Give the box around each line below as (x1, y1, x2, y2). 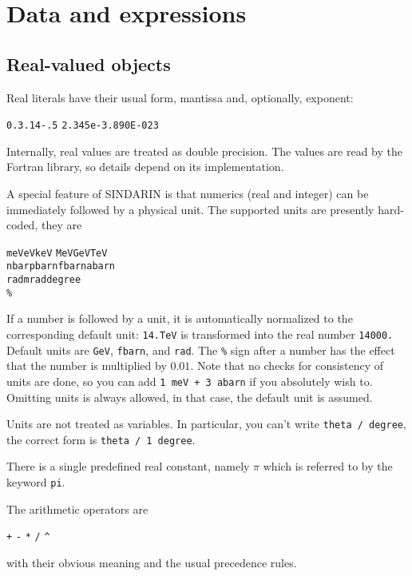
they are (41, 216, 82, 233)
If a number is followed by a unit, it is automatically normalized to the (6, 310, 353, 327)
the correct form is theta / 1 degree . (6, 431, 196, 447)
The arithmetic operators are (6, 500, 149, 517)
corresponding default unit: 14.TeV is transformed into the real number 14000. (6, 326, 394, 343)
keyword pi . (6, 474, 65, 491)
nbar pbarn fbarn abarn (6, 260, 116, 272)
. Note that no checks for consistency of (190, 357, 384, 374)
